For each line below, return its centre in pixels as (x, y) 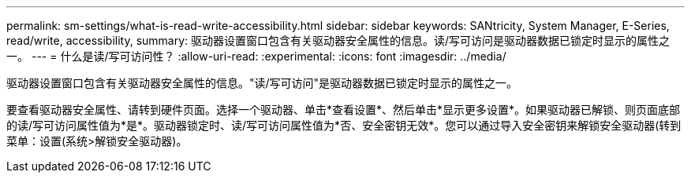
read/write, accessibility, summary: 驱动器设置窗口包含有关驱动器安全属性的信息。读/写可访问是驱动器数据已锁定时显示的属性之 (338, 40)
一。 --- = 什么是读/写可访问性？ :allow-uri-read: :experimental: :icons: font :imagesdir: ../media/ (256, 56)
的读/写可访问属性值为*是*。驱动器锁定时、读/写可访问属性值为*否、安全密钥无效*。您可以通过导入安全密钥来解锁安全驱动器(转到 (344, 125)
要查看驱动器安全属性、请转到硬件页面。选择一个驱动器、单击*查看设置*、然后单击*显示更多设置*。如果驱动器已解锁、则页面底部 (344, 110)
